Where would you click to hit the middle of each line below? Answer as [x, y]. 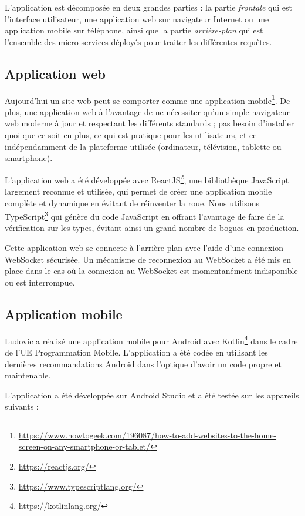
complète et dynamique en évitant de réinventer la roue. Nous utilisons [132, 202]
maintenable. [28, 375]
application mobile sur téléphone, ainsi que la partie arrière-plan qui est [134, 30]
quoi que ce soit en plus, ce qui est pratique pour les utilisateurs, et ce [131, 135]
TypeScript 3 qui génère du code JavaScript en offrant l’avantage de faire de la [145, 215]
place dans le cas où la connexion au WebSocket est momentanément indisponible [151, 271]
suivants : [22, 406]
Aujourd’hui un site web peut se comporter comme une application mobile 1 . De [148, 99]
